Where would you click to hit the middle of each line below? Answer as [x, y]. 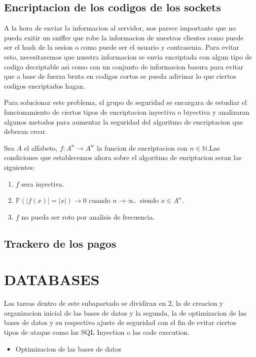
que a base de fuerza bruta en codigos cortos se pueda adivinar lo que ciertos [120, 76]
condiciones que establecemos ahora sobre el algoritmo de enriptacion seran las [123, 157]
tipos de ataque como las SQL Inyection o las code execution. [97, 332]
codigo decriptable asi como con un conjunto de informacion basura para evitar [124, 66]
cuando [100, 200]
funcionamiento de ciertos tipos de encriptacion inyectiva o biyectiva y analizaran [127, 112]
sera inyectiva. [43, 183]
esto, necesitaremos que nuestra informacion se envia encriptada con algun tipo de [128, 56]
